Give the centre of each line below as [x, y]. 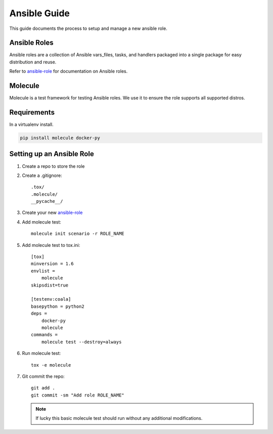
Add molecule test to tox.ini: [51, 245]
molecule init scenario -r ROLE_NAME [78, 234]
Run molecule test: [41, 353]
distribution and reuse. [33, 62]
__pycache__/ [47, 201]
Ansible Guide [40, 13]
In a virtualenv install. [32, 125]
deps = [39, 314]
